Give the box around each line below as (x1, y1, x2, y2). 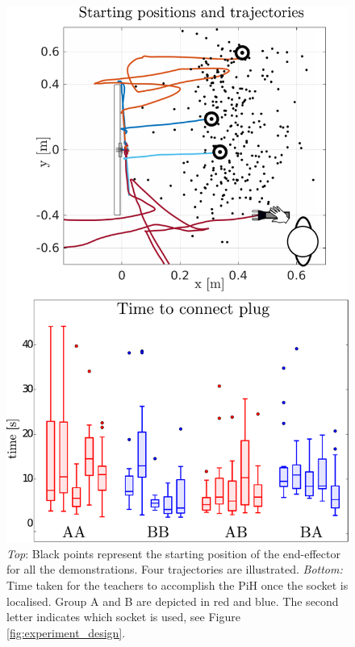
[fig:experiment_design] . (6, 624, 126, 641)
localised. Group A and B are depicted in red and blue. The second (6, 592, 339, 609)
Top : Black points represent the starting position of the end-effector (6, 545, 340, 561)
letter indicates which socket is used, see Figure (6, 608, 240, 625)
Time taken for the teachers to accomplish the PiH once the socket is (6, 577, 349, 594)
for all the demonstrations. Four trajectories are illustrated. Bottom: (6, 561, 343, 578)
